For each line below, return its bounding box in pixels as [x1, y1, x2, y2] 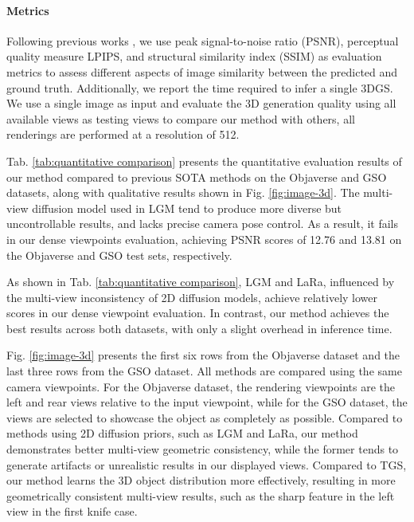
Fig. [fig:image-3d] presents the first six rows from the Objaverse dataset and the [6, 347, 400, 363]
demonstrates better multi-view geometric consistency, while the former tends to [6, 441, 399, 457]
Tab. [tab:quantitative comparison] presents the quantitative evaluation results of [6, 152, 402, 169]
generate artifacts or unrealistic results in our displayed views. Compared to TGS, [6, 456, 407, 473]
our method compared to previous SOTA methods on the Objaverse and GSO [6, 168, 387, 185]
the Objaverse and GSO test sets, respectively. [6, 246, 232, 263]
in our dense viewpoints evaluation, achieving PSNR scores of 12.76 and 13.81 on [6, 230, 402, 247]
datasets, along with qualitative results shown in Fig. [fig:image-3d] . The [6, 184, 360, 201]
